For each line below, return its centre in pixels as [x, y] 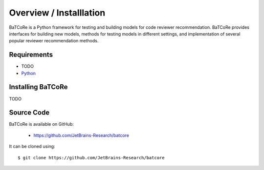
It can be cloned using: [32, 147]
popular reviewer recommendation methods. [54, 41]
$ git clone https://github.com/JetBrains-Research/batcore [91, 158]
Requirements [31, 55]
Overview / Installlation [57, 13]
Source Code [29, 113]
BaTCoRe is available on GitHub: [42, 124]
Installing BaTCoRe [38, 87]
